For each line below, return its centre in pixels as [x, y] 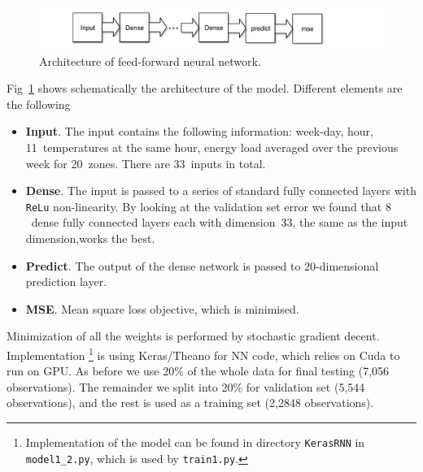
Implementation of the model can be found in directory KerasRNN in [195, 442]
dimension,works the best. [90, 238]
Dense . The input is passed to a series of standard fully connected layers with [221, 191]
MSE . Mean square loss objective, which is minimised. [162, 308]
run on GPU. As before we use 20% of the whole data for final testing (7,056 [198, 371]
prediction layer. [66, 281]
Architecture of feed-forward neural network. [150, 61]
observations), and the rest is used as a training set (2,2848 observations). [190, 403]
